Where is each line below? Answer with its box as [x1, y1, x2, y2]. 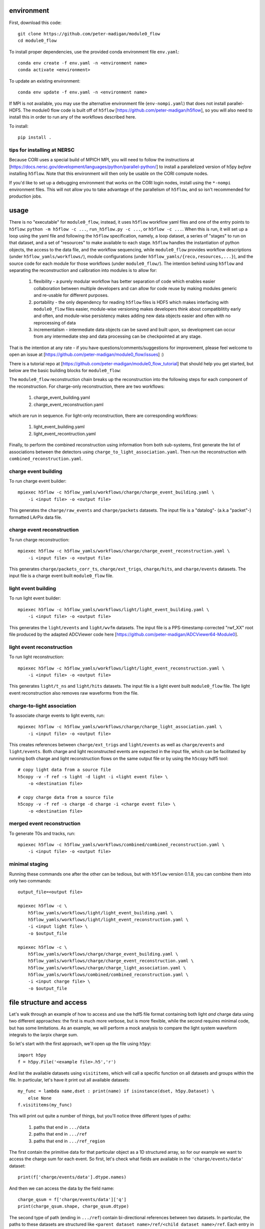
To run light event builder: [9, 595, 61, 601]
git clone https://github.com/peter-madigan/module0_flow [18, 31, 160, 36]
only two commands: [9, 878, 52, 884]
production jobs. [9, 193, 43, 199]
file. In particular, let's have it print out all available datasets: [9, 1077, 130, 1083]
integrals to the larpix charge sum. [9, 1031, 79, 1037]
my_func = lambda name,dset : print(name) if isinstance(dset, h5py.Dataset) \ [18, 1088, 214, 1094]
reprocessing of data [33, 320, 76, 325]
